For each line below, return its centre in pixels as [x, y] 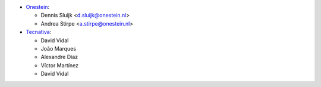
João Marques [59, 48]
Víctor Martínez [60, 65]
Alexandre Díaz [59, 57]
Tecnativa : [39, 32]
